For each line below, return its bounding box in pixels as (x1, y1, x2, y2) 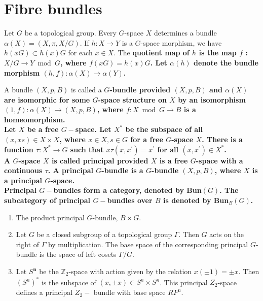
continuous (4, 165, 43, 176)
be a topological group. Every (24, 27, 117, 38)
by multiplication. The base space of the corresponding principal (48, 239, 248, 249)
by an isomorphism (178, 94, 246, 105)
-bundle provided (109, 84, 171, 95)
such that (70, 144, 104, 154)
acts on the (209, 229, 244, 240)
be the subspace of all (125, 124, 203, 135)
